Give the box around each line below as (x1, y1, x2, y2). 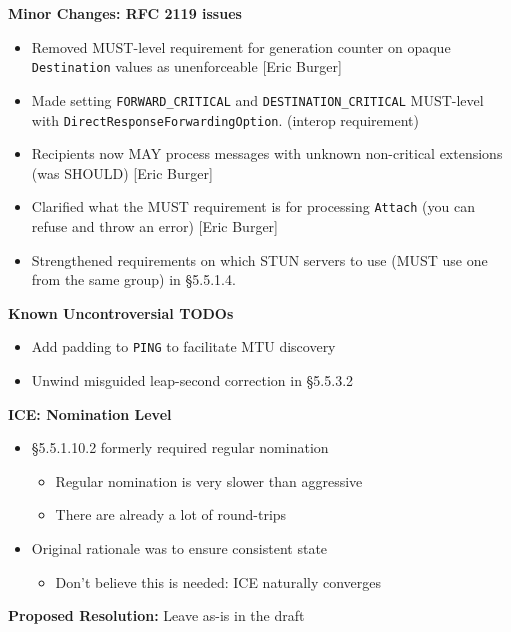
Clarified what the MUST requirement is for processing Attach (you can (31, 196, 475, 217)
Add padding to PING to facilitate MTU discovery (31, 336, 336, 357)
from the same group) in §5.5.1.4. (31, 269, 236, 290)
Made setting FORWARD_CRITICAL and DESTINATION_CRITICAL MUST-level (31, 89, 484, 110)
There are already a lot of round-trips (55, 504, 287, 525)
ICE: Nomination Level (8, 403, 172, 424)
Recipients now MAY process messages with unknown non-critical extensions (31, 143, 503, 164)
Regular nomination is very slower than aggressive (55, 470, 363, 491)
